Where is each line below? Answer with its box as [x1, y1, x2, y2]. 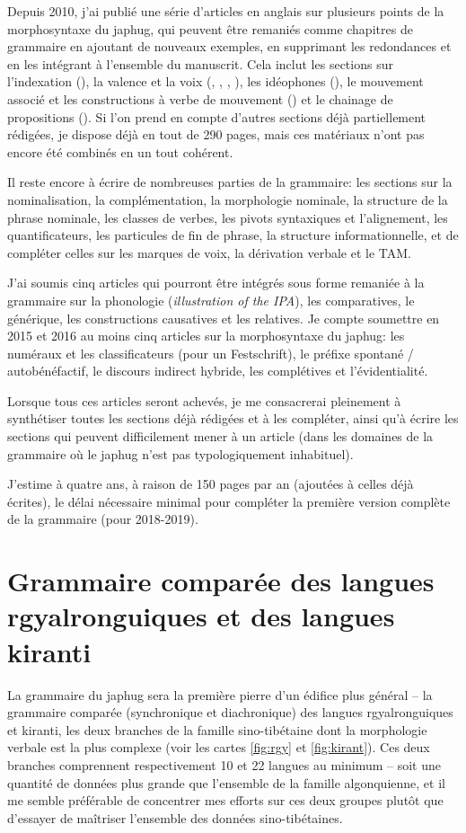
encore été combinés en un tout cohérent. [7, 142, 233, 161]
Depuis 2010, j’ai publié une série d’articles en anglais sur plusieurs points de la [7, 2, 444, 20]
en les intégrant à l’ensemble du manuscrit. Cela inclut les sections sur [7, 54, 393, 73]
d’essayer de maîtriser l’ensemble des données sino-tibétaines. [7, 808, 343, 827]
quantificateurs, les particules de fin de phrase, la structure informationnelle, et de [7, 226, 459, 244]
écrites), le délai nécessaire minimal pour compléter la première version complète [7, 492, 451, 510]
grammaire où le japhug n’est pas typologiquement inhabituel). [7, 444, 354, 463]
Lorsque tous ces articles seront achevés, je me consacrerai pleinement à [7, 391, 401, 410]
